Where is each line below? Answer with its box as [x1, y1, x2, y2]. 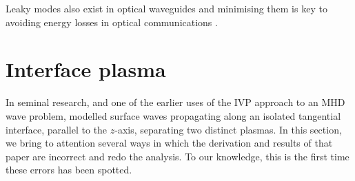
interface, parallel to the [6, 122, 108, 136]
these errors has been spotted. [6, 162, 132, 177]
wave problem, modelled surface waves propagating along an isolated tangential [6, 108, 341, 123]
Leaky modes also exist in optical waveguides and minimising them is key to [6, 1, 327, 15]
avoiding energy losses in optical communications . [6, 14, 218, 29]
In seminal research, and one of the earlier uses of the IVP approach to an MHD [6, 95, 345, 109]
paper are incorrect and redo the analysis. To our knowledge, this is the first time [6, 149, 349, 163]
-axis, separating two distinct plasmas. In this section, [114, 122, 342, 136]
